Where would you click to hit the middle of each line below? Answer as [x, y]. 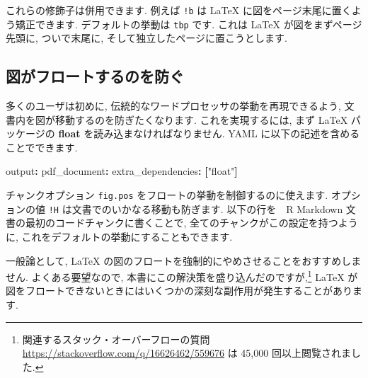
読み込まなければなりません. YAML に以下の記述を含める [227, 133]
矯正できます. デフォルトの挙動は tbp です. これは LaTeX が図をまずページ [189, 24]
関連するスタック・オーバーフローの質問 [116, 339]
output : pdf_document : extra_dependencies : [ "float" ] [122, 171]
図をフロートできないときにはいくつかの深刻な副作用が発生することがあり [179, 291]
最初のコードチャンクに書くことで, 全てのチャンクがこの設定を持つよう [191, 223]
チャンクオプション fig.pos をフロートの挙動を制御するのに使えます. [167, 195]
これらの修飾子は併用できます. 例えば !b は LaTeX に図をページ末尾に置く [179, 10]
